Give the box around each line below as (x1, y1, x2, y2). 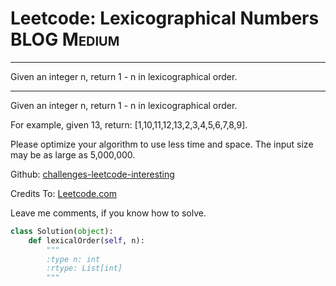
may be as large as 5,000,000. (10, 148, 136, 161)
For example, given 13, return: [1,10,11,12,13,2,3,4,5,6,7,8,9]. (10, 118, 248, 131)
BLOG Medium (10, 28, 120, 51)
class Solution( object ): (10, 226, 114, 236)
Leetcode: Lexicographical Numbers (10, 7, 320, 30)
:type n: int (46, 254, 101, 264)
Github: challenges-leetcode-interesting (10, 168, 175, 180)
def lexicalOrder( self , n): (28, 235, 145, 246)
